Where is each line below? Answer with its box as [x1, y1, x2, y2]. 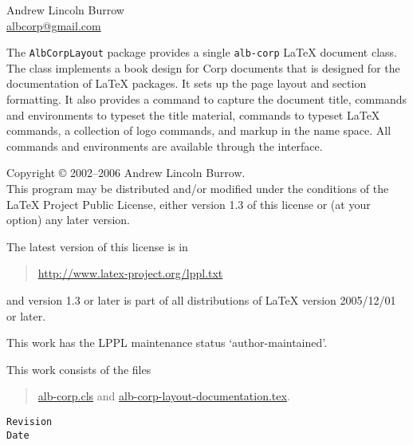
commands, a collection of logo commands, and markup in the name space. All [6, 122, 391, 139]
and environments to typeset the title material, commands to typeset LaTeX [6, 106, 380, 123]
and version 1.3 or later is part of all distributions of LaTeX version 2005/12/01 [6, 291, 396, 308]
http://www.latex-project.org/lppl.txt [37, 265, 223, 282]
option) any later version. [6, 211, 130, 228]
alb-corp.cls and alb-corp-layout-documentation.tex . [37, 388, 290, 404]
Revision [6, 415, 53, 427]
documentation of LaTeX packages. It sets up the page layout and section [6, 75, 367, 92]
